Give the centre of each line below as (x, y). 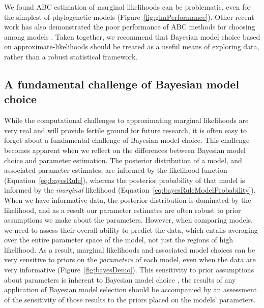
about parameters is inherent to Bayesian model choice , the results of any (120, 279)
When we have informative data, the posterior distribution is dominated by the (128, 199)
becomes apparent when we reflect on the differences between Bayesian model (125, 150)
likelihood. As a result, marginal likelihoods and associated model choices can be (130, 249)
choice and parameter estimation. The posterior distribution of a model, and (123, 160)
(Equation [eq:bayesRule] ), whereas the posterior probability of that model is (125, 180)
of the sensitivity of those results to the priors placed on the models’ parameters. (130, 299)
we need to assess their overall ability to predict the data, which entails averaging (131, 229)
